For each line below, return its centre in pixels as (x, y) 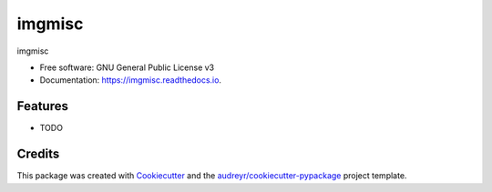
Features (42, 106)
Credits (38, 154)
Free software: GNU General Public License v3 (127, 67)
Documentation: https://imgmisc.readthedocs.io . (131, 80)
